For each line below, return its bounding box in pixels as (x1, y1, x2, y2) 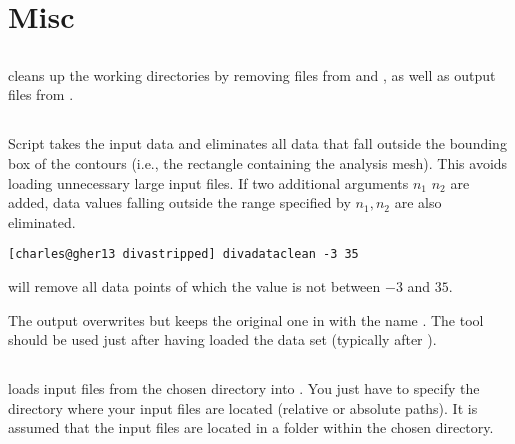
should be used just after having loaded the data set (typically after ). (8, 329, 437, 350)
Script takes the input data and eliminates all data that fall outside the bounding (8, 133, 507, 154)
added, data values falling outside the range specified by (8, 192, 351, 213)
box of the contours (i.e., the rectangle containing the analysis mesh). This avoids (8, 152, 508, 173)
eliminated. (8, 211, 76, 232)
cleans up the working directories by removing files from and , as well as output (8, 64, 496, 85)
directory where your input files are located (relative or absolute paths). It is (8, 397, 478, 418)
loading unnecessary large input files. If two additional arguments (8, 172, 409, 193)
